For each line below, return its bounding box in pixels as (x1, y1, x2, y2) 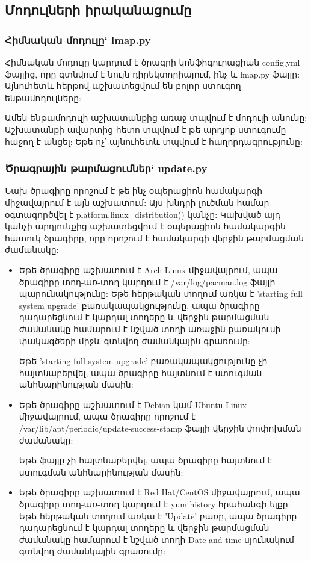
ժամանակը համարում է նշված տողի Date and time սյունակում (19, 533, 294, 545)
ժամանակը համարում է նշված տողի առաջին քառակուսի (19, 322, 281, 335)
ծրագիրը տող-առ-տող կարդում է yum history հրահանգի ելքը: (19, 498, 291, 510)
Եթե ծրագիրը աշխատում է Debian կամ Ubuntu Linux (19, 398, 247, 411)
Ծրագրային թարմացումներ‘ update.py (5, 161, 208, 176)
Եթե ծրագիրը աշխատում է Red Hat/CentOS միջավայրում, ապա (19, 486, 300, 498)
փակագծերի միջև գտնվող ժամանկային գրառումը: (19, 334, 250, 347)
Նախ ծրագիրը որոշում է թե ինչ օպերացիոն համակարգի (5, 184, 263, 197)
